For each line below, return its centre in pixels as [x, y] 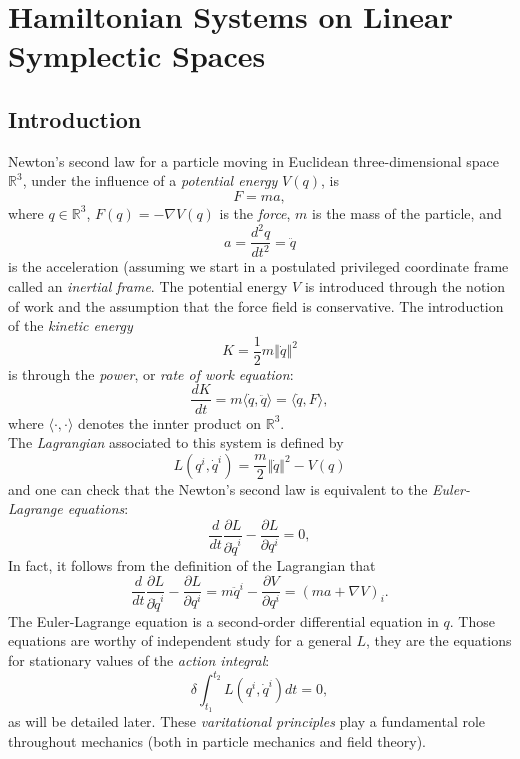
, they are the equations [438, 640]
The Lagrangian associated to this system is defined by [176, 442]
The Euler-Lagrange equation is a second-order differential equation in [223, 620]
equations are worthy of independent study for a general [180, 640]
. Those [472, 620]
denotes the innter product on [170, 422]
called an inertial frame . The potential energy [148, 286]
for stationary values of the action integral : [139, 659]
